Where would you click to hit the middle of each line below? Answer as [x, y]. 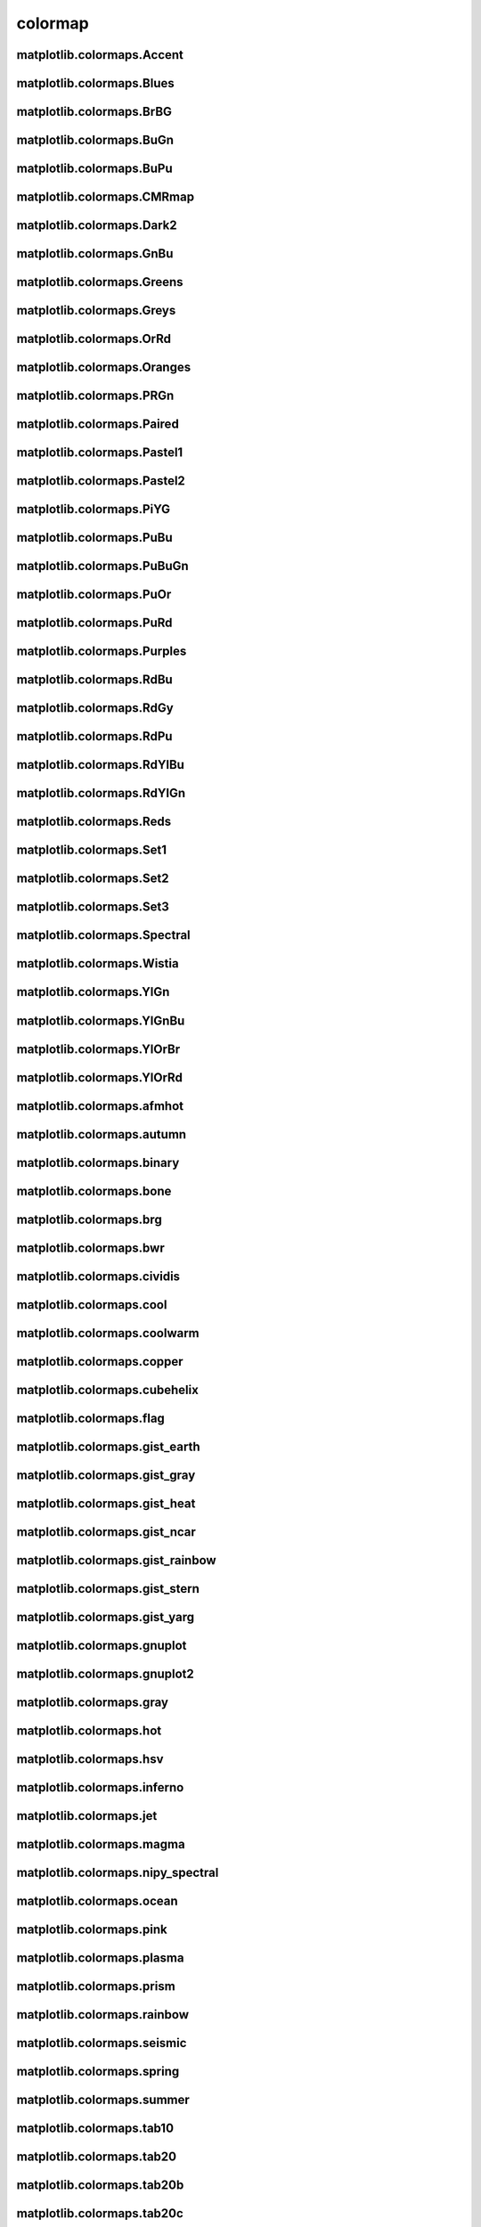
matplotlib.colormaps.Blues [96, 83]
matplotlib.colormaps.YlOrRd [99, 1077]
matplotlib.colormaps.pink [92, 1929]
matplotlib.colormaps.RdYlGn [101, 793]
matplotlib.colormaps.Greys [96, 310]
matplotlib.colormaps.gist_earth [108, 1446]
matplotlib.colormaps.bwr [90, 1248]
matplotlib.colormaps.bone [94, 1191]
